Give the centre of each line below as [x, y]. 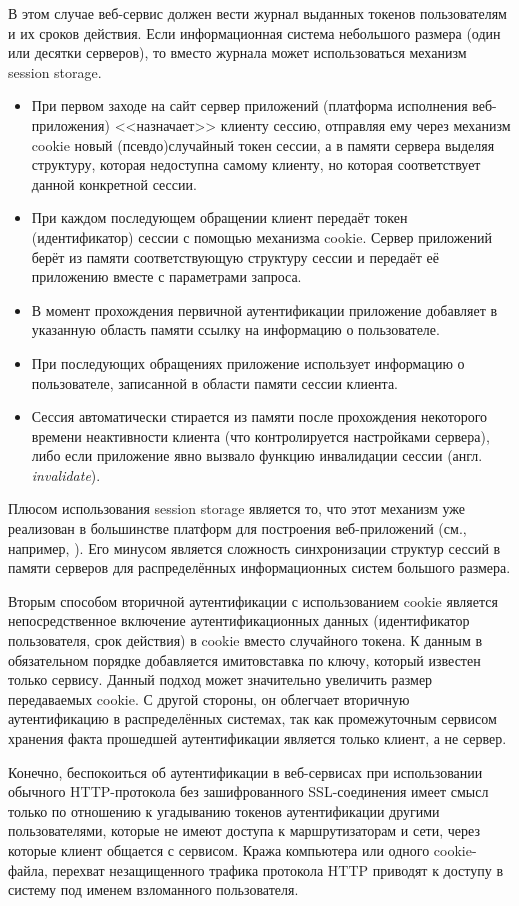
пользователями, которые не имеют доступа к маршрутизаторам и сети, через [244, 830]
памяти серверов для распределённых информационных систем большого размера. [259, 567]
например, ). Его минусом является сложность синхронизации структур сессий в [254, 547]
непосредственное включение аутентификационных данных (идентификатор [239, 620]
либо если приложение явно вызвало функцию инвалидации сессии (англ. [257, 455]
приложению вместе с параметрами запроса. [166, 276]
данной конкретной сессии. [114, 183]
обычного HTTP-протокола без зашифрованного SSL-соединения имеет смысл [248, 791]
